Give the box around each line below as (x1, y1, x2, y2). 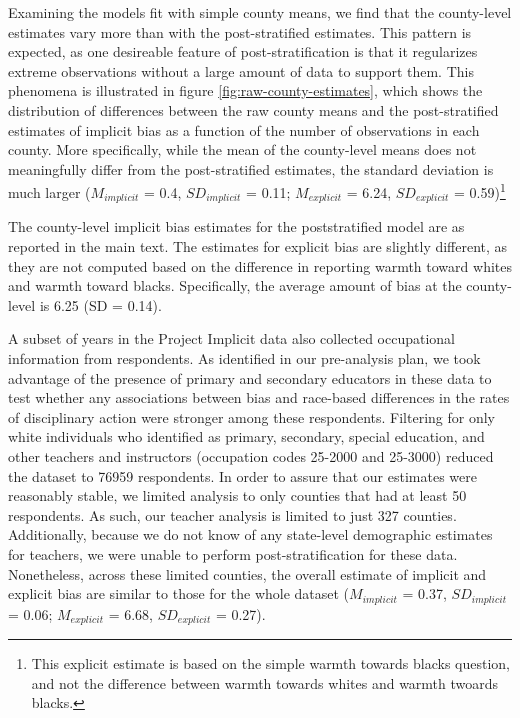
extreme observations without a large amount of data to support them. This (8, 60, 474, 81)
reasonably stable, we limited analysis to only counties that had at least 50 (8, 485, 467, 506)
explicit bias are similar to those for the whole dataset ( (8, 583, 350, 604)
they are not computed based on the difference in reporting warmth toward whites (8, 255, 512, 276)
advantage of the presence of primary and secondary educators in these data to (8, 367, 492, 388)
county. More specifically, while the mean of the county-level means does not (8, 139, 477, 160)
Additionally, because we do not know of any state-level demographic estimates (8, 524, 493, 545)
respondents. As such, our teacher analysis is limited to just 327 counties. (8, 504, 457, 525)
